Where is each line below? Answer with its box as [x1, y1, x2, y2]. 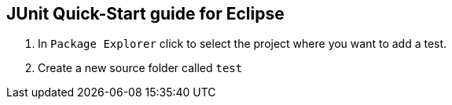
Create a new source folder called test [38, 61, 243, 75]
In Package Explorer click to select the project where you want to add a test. [38, 37, 447, 51]
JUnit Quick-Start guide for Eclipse [6, 4, 285, 24]
